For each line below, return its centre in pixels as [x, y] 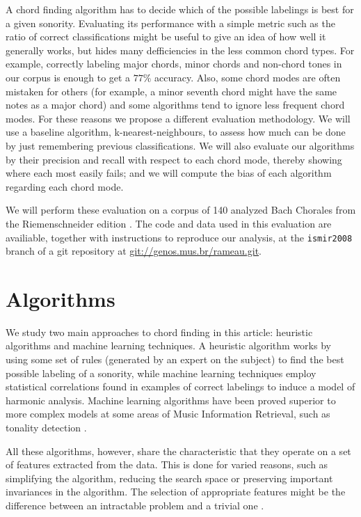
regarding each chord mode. [65, 186]
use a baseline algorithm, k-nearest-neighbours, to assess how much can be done [176, 132]
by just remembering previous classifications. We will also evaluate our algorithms [180, 145]
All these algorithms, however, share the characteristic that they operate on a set [178, 451]
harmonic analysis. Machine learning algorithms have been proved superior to [171, 400]
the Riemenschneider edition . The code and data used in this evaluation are [169, 223]
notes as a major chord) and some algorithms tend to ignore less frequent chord [175, 105]
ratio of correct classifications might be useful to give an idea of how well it [166, 37]
